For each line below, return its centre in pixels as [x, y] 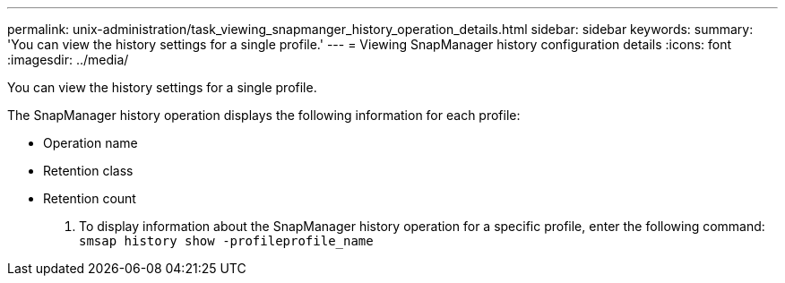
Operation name [91, 143]
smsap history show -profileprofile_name [226, 241]
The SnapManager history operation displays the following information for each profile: [264, 115]
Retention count [90, 198]
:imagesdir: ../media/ [68, 60]
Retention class [88, 171]
